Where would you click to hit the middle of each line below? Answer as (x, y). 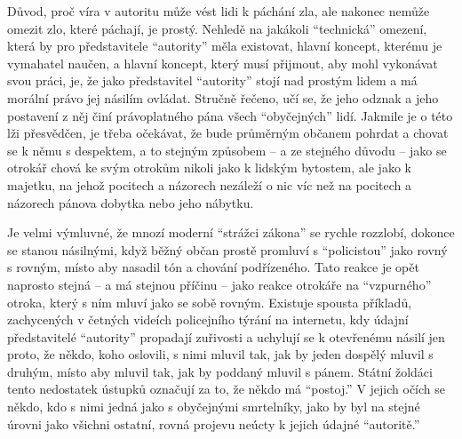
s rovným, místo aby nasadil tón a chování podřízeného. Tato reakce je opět (213, 267)
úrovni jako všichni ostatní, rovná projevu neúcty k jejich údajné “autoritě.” (214, 423)
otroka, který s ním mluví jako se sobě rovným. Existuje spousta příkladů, (210, 302)
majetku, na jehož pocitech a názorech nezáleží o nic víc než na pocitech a (209, 184)
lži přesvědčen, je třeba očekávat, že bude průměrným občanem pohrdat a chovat (228, 133)
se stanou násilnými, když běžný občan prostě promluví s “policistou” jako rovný (227, 249)
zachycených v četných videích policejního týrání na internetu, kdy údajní (208, 319)
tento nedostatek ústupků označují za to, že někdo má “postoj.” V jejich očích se (226, 389)
